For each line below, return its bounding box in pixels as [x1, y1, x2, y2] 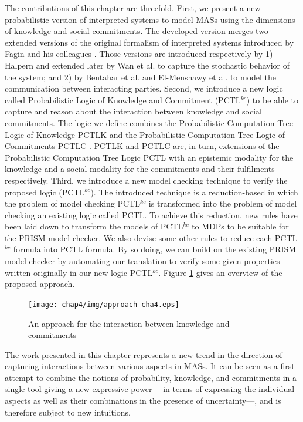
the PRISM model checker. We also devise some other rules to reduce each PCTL [5, 231, 298, 244]
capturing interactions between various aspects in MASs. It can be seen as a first [5, 360, 295, 372]
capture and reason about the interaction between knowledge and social [5, 105, 262, 117]
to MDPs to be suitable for [192, 220, 289, 232]
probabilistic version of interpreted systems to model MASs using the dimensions [5, 13, 295, 25]
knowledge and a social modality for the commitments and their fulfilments [5, 163, 275, 175]
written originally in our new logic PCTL [5, 266, 153, 278]
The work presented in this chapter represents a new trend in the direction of [5, 348, 282, 360]
